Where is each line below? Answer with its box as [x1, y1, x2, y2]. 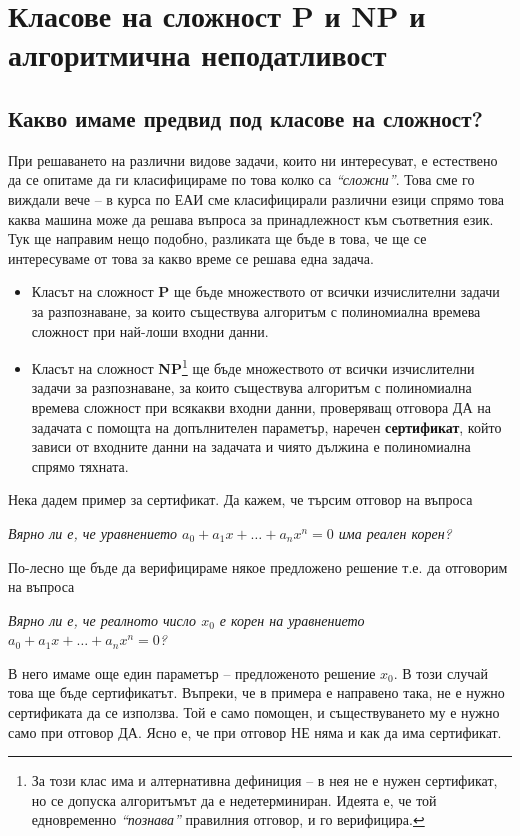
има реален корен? [338, 522, 452, 543]
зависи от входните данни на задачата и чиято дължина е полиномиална [31, 436, 471, 457]
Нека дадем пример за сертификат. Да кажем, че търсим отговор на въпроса [8, 489, 473, 510]
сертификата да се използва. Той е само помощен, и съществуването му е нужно [8, 702, 500, 723]
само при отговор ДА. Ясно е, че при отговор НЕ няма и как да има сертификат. [8, 721, 502, 742]
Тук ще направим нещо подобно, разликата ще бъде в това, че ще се [8, 228, 427, 249]
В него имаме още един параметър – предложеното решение [8, 662, 376, 683]
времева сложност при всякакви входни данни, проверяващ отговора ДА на [31, 396, 491, 417]
